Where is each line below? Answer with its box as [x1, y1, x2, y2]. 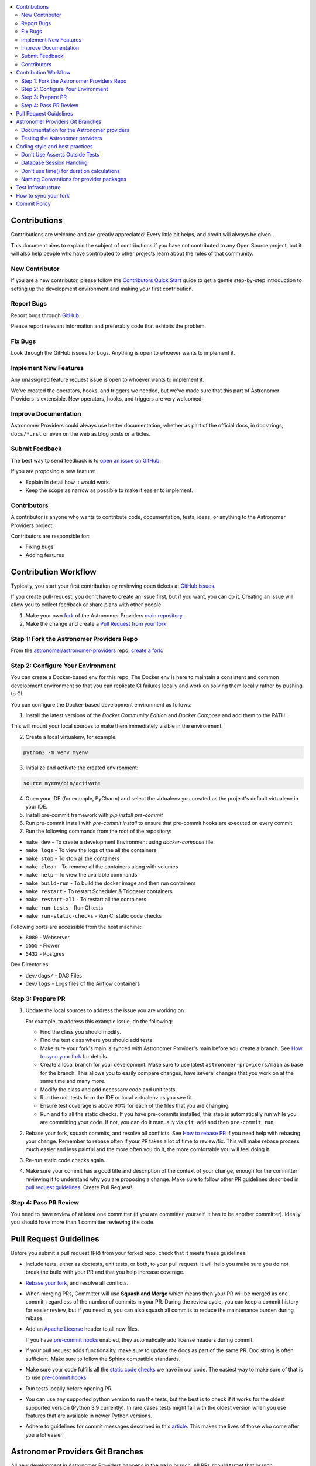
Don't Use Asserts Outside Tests [21, 151, 99, 158]
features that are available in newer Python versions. [25, 1412, 152, 1419]
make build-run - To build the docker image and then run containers [25, 880, 196, 887]
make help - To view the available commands [25, 871, 138, 878]
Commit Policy [16, 200, 51, 208]
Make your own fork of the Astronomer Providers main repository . [25, 612, 184, 619]
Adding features [25, 551, 64, 558]
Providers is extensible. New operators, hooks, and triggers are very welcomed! [11, 395, 203, 402]
